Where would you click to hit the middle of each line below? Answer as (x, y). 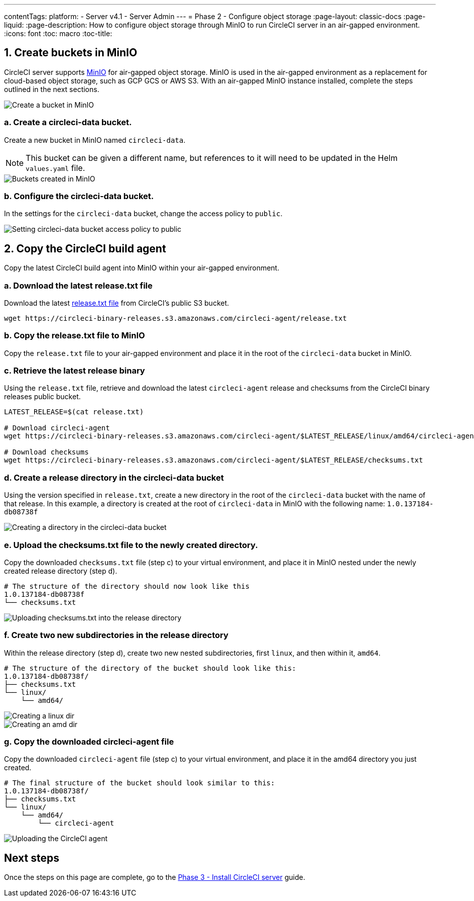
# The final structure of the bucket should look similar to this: (140, 783)
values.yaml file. (55, 168)
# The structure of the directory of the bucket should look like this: (150, 668)
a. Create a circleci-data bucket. (68, 122)
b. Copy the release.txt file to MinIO (75, 336)
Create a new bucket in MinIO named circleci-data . (95, 140)
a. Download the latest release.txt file (78, 285)
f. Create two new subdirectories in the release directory (116, 635)
